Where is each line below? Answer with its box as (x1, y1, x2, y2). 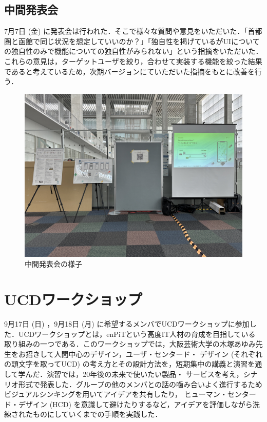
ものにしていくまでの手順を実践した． (32, 409, 162, 419)
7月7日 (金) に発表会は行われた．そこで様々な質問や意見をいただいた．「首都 (4, 26, 262, 36)
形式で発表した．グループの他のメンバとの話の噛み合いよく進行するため (18, 378, 262, 389)
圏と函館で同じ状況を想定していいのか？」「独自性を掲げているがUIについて (4, 35, 260, 46)
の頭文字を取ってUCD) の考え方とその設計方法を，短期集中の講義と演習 (4, 358, 248, 369)
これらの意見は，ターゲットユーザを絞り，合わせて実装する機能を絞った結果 (4, 55, 262, 66)
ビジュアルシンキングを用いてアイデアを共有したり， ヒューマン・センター (4, 389, 256, 399)
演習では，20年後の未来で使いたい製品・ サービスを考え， (47, 369, 243, 379)
